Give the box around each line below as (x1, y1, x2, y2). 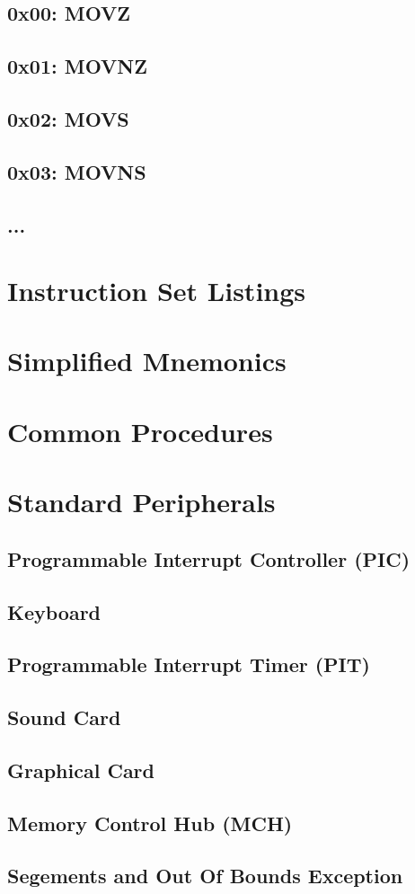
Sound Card (7, 704, 121, 731)
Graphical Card (7, 756, 155, 783)
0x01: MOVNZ (7, 52, 148, 80)
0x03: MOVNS (7, 157, 146, 185)
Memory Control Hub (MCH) (7, 809, 293, 836)
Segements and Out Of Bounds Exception (7, 862, 403, 890)
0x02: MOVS (7, 104, 129, 132)
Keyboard (7, 597, 102, 625)
